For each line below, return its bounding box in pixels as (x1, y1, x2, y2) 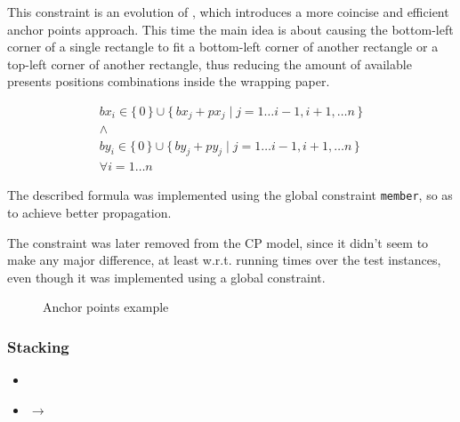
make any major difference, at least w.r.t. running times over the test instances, (7, 251, 441, 269)
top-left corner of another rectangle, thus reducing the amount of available (7, 54, 412, 73)
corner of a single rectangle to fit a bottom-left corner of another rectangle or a (7, 37, 439, 56)
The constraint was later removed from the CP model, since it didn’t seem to (7, 233, 429, 251)
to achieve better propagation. (7, 203, 172, 221)
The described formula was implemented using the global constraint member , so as (7, 186, 453, 204)
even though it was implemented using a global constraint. (7, 267, 326, 286)
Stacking (7, 335, 69, 357)
